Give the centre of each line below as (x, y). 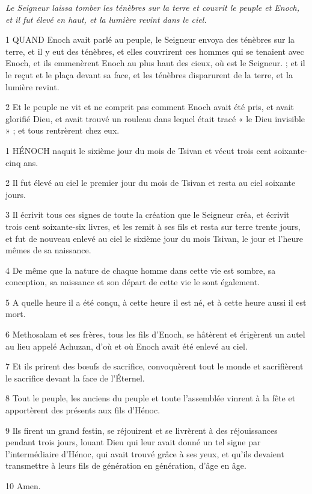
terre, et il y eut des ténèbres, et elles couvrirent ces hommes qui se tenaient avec (155, 51)
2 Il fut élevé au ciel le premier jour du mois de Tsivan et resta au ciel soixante (151, 183)
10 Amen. (23, 486)
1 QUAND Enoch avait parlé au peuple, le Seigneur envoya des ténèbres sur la (150, 39)
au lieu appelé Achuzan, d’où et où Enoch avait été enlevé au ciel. (127, 346)
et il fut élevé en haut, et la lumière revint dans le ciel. (106, 19)
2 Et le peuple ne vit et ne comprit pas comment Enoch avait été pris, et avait (150, 107)
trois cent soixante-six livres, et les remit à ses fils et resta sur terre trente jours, (153, 226)
